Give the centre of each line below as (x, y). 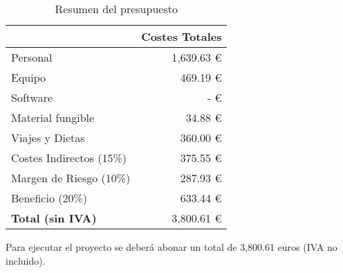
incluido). (26, 260)
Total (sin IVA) (54, 218)
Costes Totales (182, 36)
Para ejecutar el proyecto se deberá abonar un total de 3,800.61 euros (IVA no (171, 247)
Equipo (29, 77)
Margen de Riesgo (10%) (71, 178)
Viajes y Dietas (48, 138)
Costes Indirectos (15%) (69, 158)
